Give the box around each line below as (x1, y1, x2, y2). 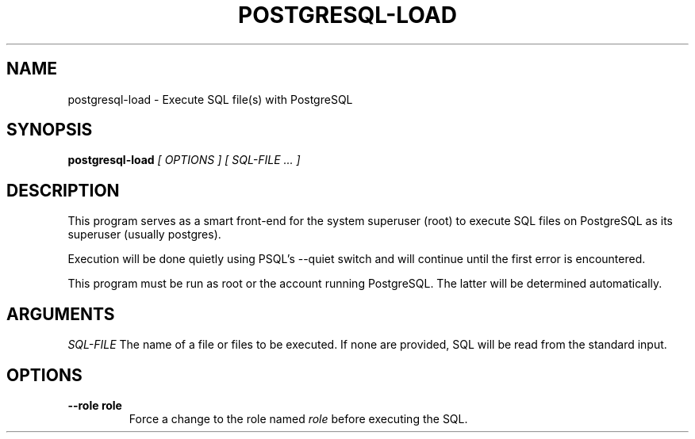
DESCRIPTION (6, 180, 120, 200)
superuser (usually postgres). (67, 227, 221, 242)
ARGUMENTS (6, 303, 115, 324)
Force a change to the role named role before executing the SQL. (129, 411, 468, 426)
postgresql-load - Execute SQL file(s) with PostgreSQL (67, 92, 353, 106)
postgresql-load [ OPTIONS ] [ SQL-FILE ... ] (67, 153, 301, 167)
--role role (67, 398, 122, 412)
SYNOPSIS (6, 120, 93, 140)
